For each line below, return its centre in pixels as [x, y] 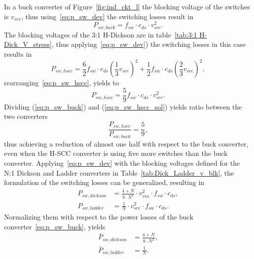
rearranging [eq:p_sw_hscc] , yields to [61, 82]
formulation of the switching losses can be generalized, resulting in [104, 182]
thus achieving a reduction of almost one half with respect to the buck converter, [126, 143]
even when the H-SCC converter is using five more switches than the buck [116, 153]
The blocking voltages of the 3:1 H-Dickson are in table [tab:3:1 [101, 34]
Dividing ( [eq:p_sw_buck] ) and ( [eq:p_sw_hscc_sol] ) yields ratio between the [123, 106]
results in [18, 54]
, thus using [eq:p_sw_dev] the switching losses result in [107, 16]
